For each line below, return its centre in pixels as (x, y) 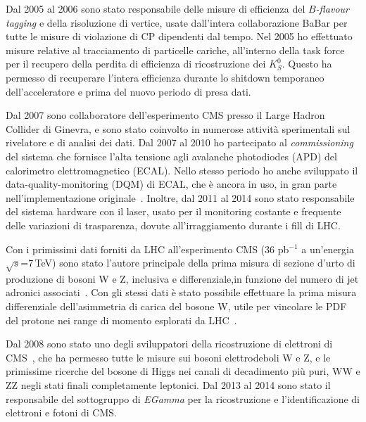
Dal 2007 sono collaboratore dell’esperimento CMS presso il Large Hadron (165, 115)
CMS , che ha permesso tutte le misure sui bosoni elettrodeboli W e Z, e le (168, 357)
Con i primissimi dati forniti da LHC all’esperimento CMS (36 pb (147, 249)
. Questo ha (307, 64)
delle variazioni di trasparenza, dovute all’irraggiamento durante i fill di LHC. (173, 225)
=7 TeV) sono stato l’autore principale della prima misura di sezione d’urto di (188, 263)
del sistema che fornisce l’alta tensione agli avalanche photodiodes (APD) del (171, 156)
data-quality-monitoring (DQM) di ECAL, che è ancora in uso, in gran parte (171, 184)
